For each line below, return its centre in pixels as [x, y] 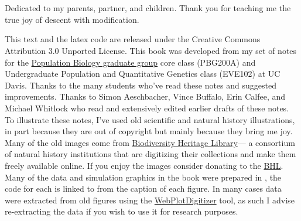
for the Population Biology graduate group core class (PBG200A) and [130, 62]
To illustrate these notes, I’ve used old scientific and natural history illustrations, [150, 119]
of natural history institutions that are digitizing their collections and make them [150, 154]
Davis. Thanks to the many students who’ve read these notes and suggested [141, 85]
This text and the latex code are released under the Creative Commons [133, 39]
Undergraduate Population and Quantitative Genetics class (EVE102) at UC [143, 74]
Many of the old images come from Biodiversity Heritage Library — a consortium [150, 142]
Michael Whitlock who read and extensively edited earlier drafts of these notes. [147, 108]
